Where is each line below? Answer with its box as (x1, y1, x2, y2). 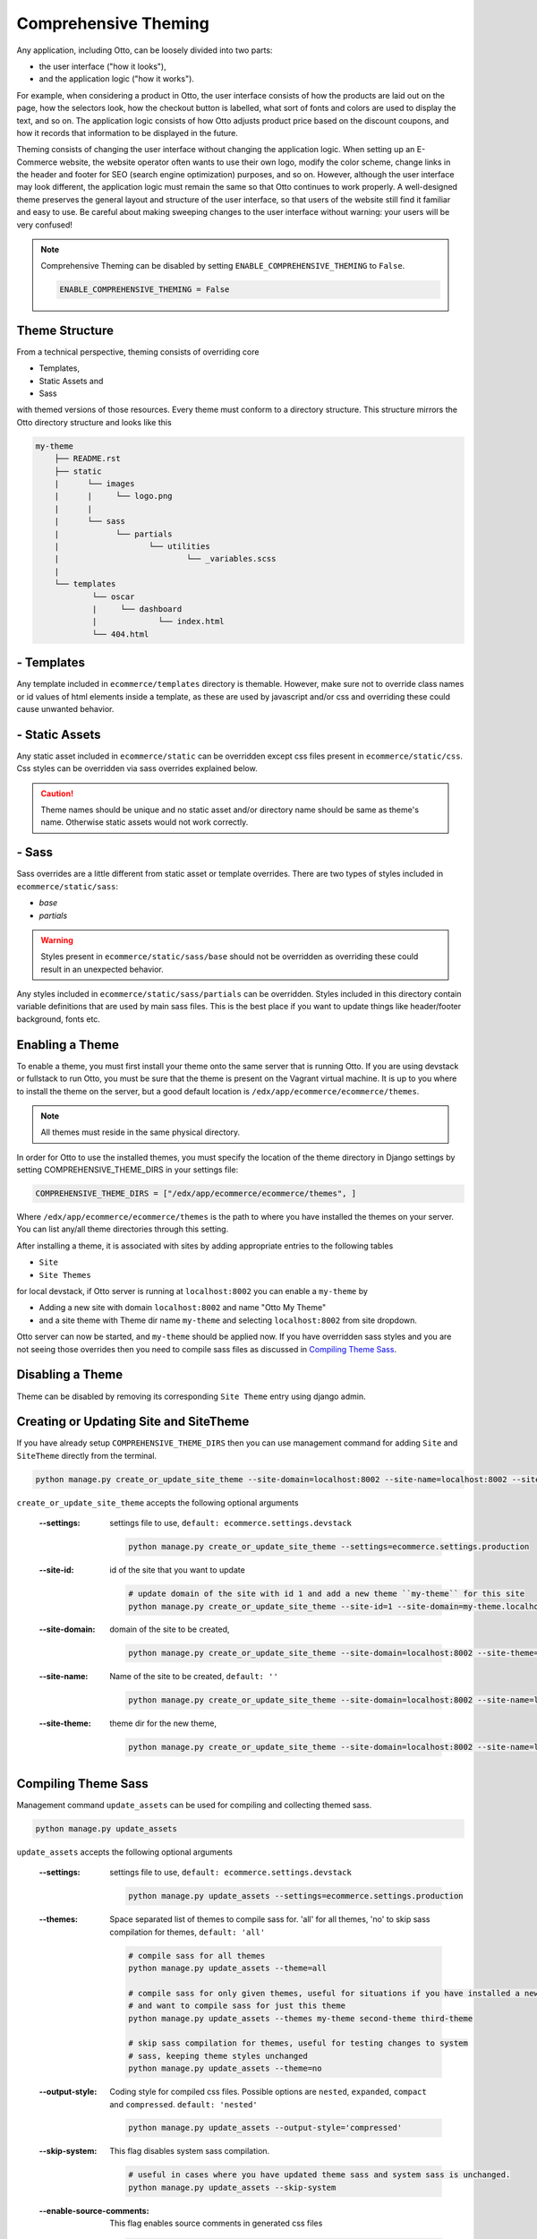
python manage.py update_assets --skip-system (128, 2182, 337, 2192)
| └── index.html (91, 616, 225, 627)
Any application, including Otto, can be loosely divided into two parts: (16, 45, 273, 56)
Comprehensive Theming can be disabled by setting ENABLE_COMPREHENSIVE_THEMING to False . (40, 261, 405, 271)
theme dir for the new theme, (109, 1718, 217, 1729)
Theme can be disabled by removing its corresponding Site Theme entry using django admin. (16, 1391, 366, 1402)
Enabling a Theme (16, 1037, 120, 1052)
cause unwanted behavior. (16, 703, 115, 714)
